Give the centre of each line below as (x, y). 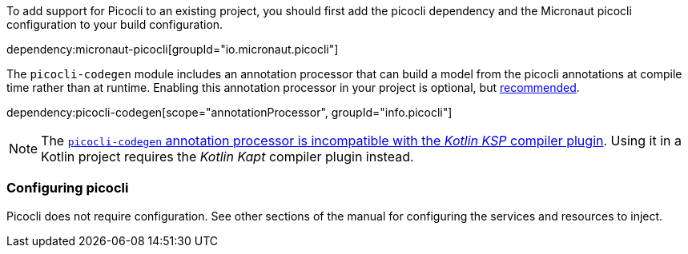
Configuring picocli (68, 188)
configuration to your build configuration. (115, 24)
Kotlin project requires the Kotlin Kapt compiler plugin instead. (227, 157)
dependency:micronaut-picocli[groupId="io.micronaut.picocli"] (173, 49)
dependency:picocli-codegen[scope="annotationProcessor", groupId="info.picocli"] (229, 112)
